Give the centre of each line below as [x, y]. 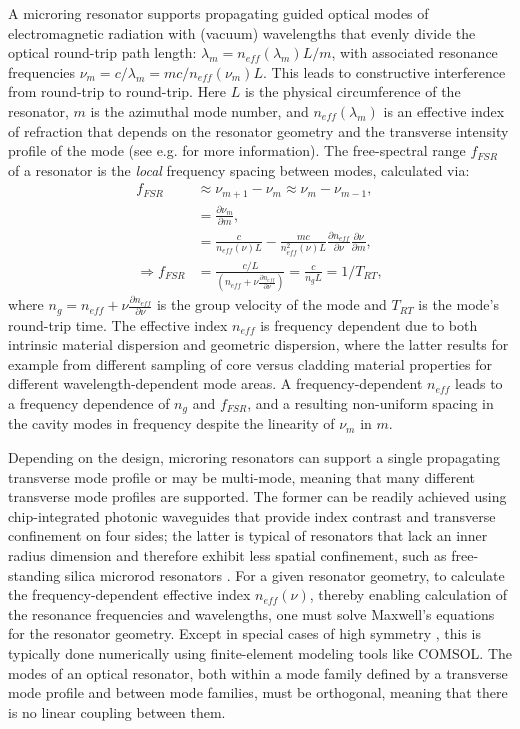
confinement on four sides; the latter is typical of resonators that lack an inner [248, 535]
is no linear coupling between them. [117, 711]
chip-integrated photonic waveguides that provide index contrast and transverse [252, 515]
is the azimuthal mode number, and [199, 110]
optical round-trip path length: [102, 52]
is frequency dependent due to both [369, 324]
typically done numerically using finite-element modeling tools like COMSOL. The [260, 652]
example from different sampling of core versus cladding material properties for [250, 363]
